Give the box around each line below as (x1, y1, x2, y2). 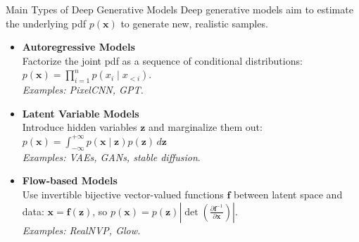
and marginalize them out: (149, 120, 263, 134)
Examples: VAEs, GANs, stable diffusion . (22, 149, 201, 164)
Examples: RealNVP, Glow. (22, 222, 141, 237)
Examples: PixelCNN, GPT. (22, 82, 144, 97)
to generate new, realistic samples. (120, 15, 268, 30)
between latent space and (234, 186, 343, 201)
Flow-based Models (22, 173, 118, 188)
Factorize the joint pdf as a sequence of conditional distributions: (22, 53, 303, 68)
